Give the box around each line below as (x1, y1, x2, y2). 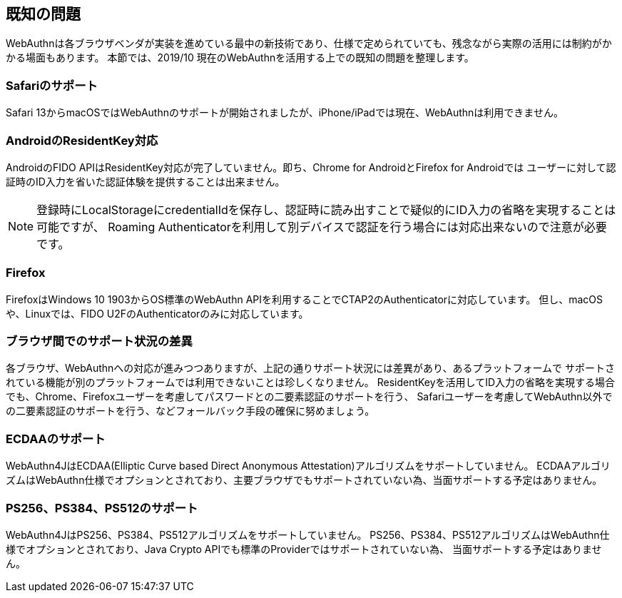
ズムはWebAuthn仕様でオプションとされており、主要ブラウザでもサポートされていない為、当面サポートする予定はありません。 (6, 474, 603, 487)
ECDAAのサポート (6, 431, 106, 446)
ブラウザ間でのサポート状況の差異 (6, 334, 193, 349)
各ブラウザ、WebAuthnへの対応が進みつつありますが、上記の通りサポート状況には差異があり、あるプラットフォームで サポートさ (6, 362, 615, 375)
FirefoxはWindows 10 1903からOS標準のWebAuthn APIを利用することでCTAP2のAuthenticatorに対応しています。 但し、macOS (6, 293, 603, 305)
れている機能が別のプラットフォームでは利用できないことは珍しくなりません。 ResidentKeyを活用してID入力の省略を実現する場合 (6, 376, 616, 389)
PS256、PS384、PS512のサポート (6, 500, 198, 515)
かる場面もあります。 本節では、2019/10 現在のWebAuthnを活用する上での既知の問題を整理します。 (6, 51, 474, 64)
